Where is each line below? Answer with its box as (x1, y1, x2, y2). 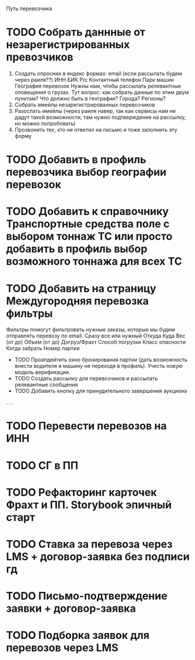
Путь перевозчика (6, 5, 53, 12)
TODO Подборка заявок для (6, 629, 150, 642)
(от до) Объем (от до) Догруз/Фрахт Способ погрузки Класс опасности (6, 339, 186, 346)
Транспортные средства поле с (6, 217, 170, 231)
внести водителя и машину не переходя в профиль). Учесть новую (14, 363, 183, 370)
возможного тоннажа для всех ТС (6, 255, 182, 268)
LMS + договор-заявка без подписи (6, 550, 190, 563)
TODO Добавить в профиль (6, 153, 147, 166)
